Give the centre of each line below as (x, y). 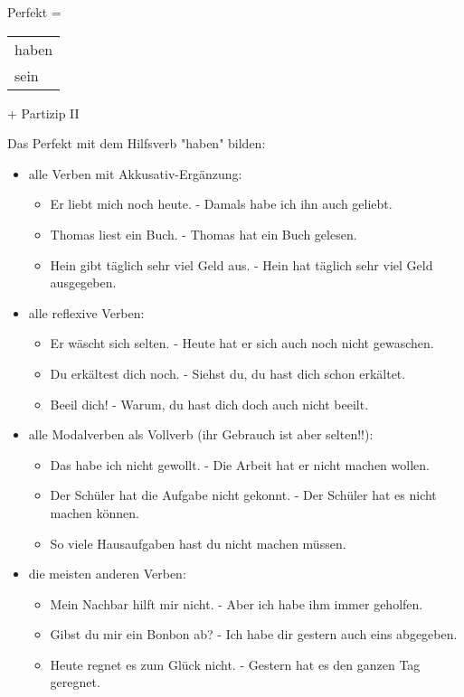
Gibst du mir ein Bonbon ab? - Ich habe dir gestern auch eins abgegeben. (254, 634)
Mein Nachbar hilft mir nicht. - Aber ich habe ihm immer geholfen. (237, 603)
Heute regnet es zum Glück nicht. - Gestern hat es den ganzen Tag (235, 664)
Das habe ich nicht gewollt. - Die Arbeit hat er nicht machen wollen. (240, 464)
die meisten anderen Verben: (107, 574)
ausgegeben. (83, 283)
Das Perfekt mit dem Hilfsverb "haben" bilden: (137, 143)
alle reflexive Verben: (86, 312)
